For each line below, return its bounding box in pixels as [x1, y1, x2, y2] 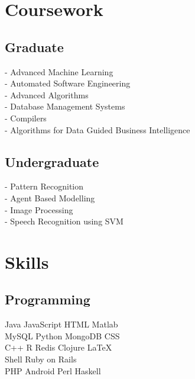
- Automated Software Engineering [5, 77, 131, 89]
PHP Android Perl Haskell [5, 364, 101, 377]
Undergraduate [5, 152, 99, 171]
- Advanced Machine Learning [5, 65, 113, 78]
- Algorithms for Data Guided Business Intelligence [5, 123, 190, 136]
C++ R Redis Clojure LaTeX [5, 341, 112, 354]
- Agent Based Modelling [5, 191, 95, 204]
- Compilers [5, 111, 47, 124]
